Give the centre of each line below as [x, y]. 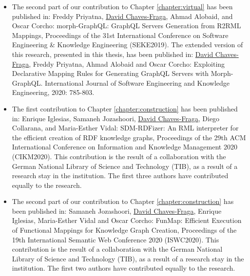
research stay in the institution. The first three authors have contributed [120, 175]
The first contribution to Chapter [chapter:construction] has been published [125, 108]
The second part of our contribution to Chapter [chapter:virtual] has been [122, 6]
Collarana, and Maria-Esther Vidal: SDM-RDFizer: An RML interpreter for [125, 128]
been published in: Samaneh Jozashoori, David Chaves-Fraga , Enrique [117, 211]
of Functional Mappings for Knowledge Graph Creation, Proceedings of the [124, 230]
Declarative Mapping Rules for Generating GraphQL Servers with [110, 73]
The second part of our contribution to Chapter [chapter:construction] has [123, 201]
